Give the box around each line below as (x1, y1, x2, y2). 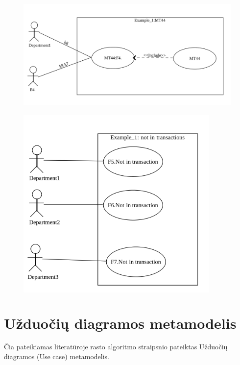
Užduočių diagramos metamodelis (4, 313, 237, 333)
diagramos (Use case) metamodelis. (4, 351, 109, 361)
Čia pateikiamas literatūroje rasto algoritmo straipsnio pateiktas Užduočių (4, 341, 228, 352)
